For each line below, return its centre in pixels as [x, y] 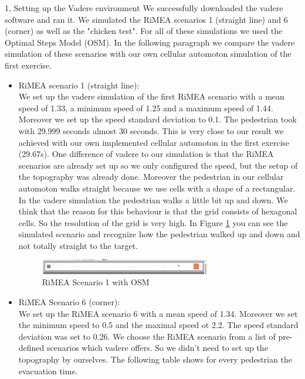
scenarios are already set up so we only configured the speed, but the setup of [158, 165]
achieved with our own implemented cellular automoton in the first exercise [154, 142]
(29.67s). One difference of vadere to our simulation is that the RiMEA [146, 154]
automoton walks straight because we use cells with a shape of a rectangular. [157, 188]
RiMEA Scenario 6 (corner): [69, 302]
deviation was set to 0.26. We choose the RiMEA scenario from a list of [147, 336]
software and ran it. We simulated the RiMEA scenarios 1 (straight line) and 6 [146, 19]
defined [31, 348]
